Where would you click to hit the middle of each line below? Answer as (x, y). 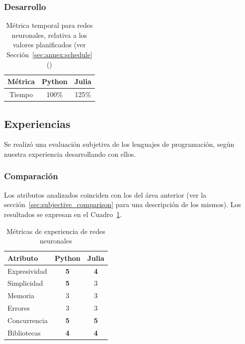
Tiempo (21, 94)
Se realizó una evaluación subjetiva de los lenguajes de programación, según (119, 144)
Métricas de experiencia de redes (56, 231)
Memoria (21, 295)
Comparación (31, 176)
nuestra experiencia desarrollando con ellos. (70, 154)
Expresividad (27, 271)
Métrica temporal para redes (49, 25)
